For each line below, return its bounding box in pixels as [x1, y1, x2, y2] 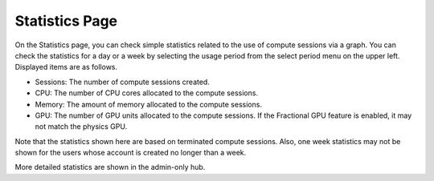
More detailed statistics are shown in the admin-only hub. [14, 163, 206, 172]
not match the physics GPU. [35, 122, 128, 131]
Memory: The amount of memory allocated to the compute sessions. [35, 99, 263, 109]
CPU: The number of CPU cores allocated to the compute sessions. [35, 88, 259, 98]
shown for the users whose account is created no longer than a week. [14, 148, 247, 158]
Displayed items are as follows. [14, 62, 118, 72]
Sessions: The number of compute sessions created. [35, 77, 211, 86]
